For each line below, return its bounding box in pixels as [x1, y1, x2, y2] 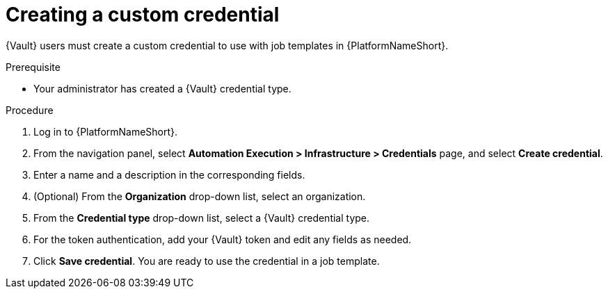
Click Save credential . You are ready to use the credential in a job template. [33, 254, 380, 267]
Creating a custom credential [6, 3, 280, 26]
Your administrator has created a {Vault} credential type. [33, 82, 291, 95]
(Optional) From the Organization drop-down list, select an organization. [33, 190, 366, 202]
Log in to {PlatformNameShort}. [33, 125, 178, 138]
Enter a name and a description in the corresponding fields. [33, 168, 305, 181]
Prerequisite [6, 60, 61, 73]
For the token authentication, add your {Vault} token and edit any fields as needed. [33, 233, 412, 245]
